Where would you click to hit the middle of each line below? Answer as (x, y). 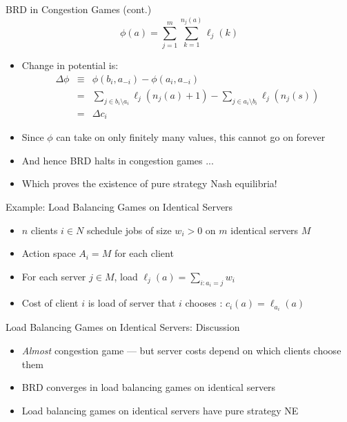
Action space (49, 253)
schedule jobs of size (129, 230)
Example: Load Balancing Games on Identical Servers (119, 207)
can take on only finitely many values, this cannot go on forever (191, 137)
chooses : (204, 303)
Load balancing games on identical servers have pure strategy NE (160, 410)
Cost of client (50, 303)
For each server (54, 276)
